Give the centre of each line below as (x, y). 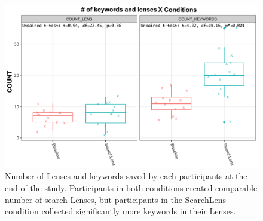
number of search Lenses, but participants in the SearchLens (115, 199)
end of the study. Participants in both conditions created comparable (131, 188)
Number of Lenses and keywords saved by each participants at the (126, 176)
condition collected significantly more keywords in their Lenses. (120, 211)
